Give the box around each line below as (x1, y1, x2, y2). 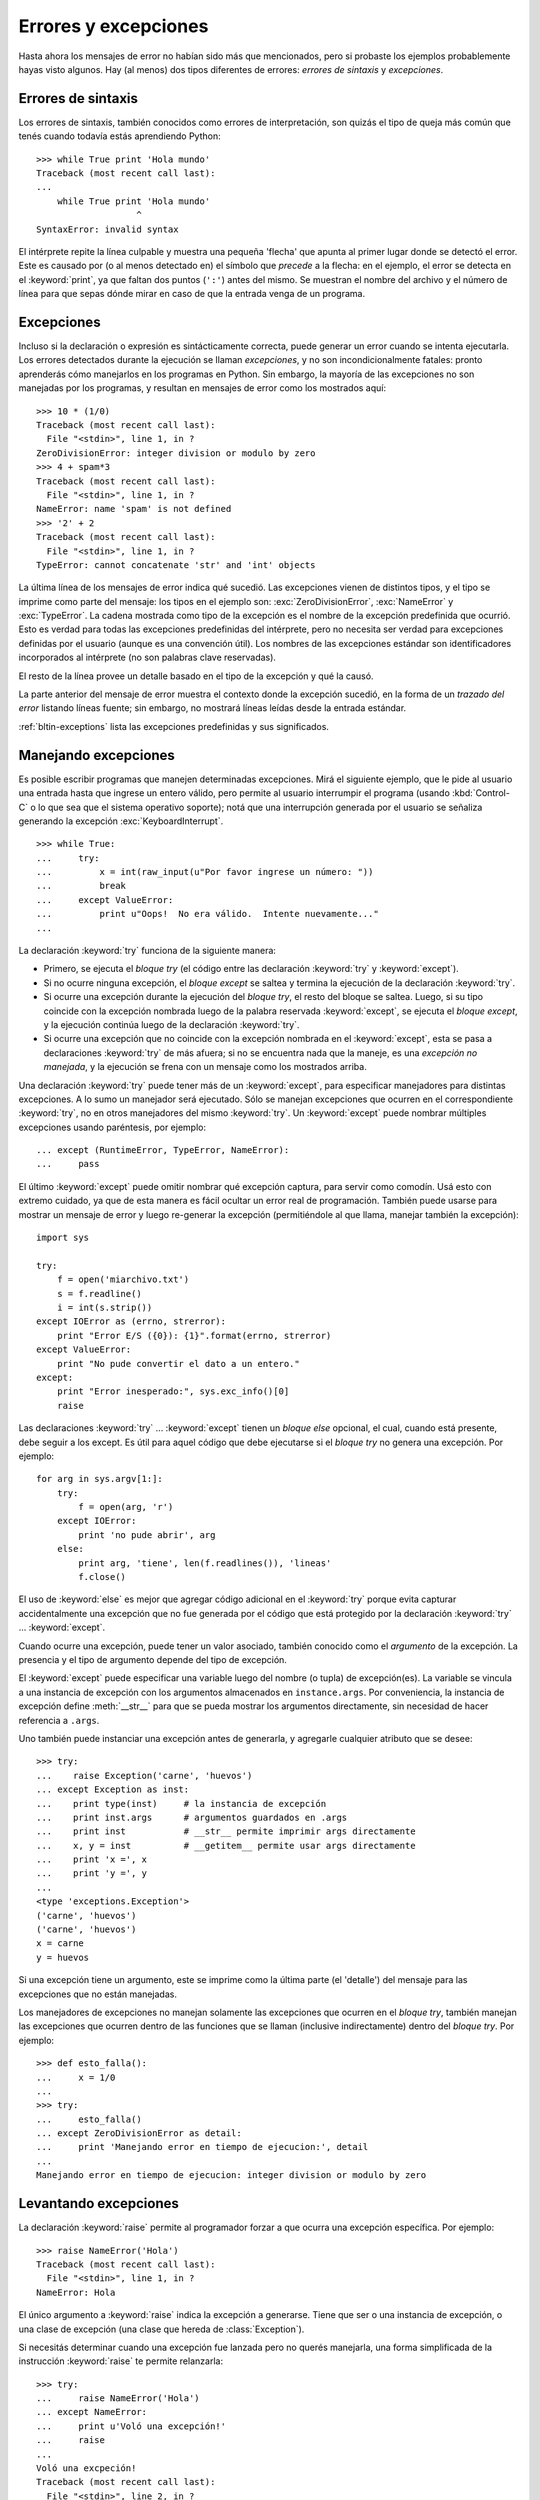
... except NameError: (36, 2406, 148, 2418)
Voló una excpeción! (36, 2463, 137, 2474)
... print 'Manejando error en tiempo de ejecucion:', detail (36, 2141, 369, 2153)
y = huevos (36, 1951, 90, 1963)
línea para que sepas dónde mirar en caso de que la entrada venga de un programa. (18, 288, 365, 300)
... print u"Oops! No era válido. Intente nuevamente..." (36, 908, 379, 920)
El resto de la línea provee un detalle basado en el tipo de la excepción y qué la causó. (18, 670, 374, 682)
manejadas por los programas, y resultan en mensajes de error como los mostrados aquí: (18, 382, 387, 394)
